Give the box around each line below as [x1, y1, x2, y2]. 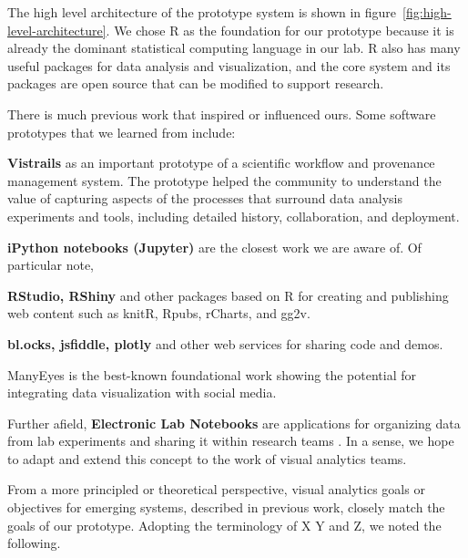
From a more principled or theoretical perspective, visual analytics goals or [7, 480, 425, 499]
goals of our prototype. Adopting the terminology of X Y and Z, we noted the [7, 515, 442, 534]
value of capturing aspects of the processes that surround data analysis [7, 189, 402, 208]
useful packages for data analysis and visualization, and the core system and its [7, 56, 451, 75]
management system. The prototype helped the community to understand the [7, 170, 442, 190]
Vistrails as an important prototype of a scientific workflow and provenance [7, 153, 435, 172]
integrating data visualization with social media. [7, 383, 277, 402]
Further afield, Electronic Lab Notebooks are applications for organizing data [7, 413, 461, 432]
